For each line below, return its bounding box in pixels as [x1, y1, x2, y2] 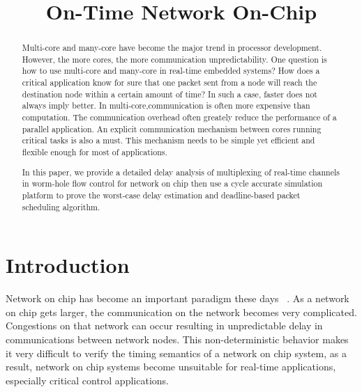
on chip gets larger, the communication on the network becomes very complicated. [6, 304, 357, 319]
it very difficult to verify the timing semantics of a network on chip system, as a [6, 345, 347, 360]
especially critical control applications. [6, 373, 169, 387]
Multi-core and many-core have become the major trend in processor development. [22, 42, 322, 54]
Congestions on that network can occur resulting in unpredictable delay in [6, 318, 323, 333]
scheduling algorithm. [22, 201, 100, 212]
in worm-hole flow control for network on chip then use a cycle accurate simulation [22, 178, 323, 189]
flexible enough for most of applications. [22, 146, 167, 158]
